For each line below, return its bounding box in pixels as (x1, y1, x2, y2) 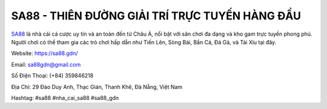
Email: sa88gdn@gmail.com (11, 61, 81, 68)
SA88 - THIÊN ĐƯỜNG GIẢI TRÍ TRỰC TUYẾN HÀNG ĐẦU (11, 9, 301, 22)
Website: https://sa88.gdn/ (11, 50, 78, 57)
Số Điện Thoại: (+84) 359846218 (11, 72, 94, 79)
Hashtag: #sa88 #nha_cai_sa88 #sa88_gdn (11, 94, 119, 101)
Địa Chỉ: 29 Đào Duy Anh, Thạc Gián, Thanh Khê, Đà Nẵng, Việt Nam (11, 83, 183, 90)
